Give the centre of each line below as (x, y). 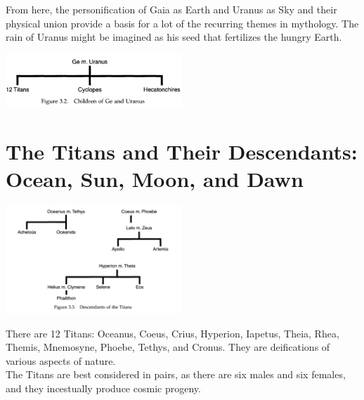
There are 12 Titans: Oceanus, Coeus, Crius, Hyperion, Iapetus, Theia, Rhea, (173, 333)
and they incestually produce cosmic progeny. (103, 388)
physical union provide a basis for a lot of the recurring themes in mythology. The (182, 23)
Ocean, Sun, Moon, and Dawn (155, 178)
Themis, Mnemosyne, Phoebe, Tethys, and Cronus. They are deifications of (168, 347)
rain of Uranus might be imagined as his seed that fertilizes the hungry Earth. (174, 37)
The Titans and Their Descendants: (182, 151)
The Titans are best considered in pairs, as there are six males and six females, (176, 374)
